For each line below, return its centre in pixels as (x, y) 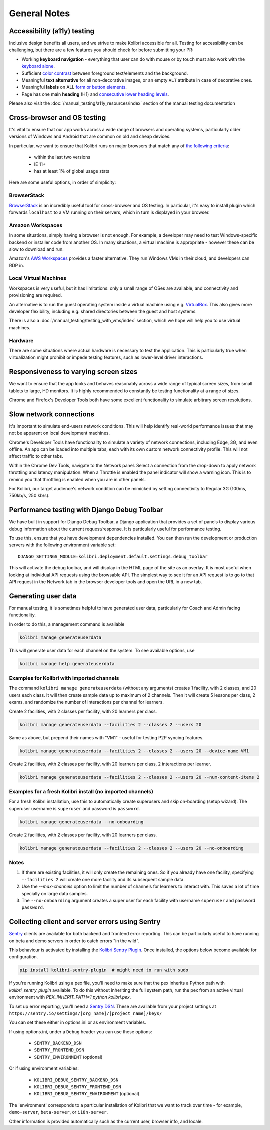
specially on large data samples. (55, 893)
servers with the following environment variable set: (62, 545)
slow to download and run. (37, 249)
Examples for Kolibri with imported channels (64, 678)
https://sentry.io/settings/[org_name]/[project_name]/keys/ (86, 1013)
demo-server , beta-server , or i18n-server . (59, 1112)
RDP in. (17, 265)
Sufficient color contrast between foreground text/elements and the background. (105, 73)
